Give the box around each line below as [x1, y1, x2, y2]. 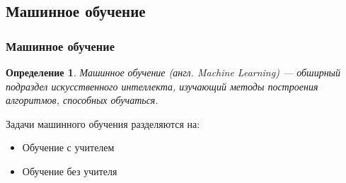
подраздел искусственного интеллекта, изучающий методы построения [6, 78, 318, 93]
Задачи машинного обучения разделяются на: [6, 116, 200, 131]
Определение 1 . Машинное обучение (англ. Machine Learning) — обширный [6, 65, 341, 79]
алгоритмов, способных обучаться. [6, 93, 158, 107]
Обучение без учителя [22, 163, 117, 178]
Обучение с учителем [22, 140, 115, 155]
